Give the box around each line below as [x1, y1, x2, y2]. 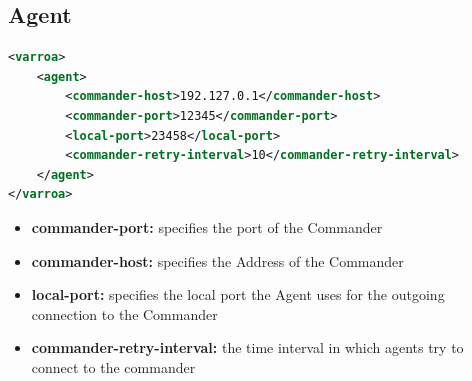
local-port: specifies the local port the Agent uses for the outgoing [31, 284, 445, 305]
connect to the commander [31, 356, 196, 377]
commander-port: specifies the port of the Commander [31, 216, 383, 237]
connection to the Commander [31, 303, 218, 324]
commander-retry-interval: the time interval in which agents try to [31, 337, 464, 358]
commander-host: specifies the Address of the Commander [31, 250, 404, 271]
